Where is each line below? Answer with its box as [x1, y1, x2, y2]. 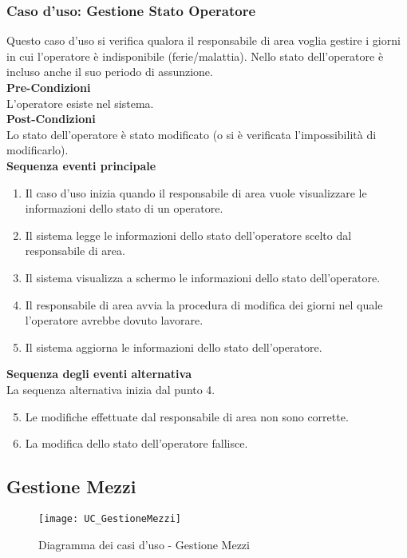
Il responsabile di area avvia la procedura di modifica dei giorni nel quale [25, 296, 383, 313]
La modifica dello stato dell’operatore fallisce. [25, 435, 248, 452]
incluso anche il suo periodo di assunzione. [6, 63, 213, 80]
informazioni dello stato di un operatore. [25, 200, 223, 217]
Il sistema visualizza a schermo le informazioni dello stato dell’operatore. [25, 269, 381, 285]
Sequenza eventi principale [6, 157, 156, 173]
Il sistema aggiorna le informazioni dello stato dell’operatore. [25, 338, 322, 355]
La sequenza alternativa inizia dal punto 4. [6, 381, 215, 397]
